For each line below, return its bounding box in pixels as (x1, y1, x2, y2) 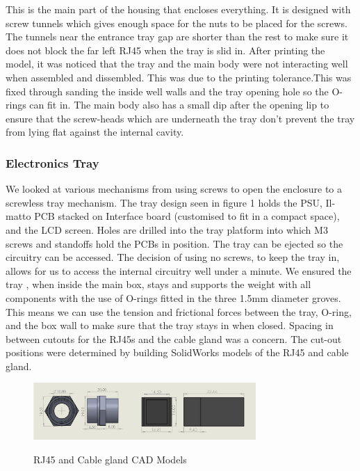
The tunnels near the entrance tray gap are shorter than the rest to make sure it (6, 29, 349, 44)
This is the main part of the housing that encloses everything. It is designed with (6, 2, 351, 16)
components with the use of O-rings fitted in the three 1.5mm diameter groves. (6, 290, 341, 305)
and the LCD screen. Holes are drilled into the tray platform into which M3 (6, 222, 328, 237)
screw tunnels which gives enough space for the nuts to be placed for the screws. (6, 15, 347, 30)
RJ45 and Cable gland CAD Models (33, 452, 187, 466)
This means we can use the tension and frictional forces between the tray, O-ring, (6, 304, 352, 319)
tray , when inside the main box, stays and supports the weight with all (6, 277, 311, 292)
